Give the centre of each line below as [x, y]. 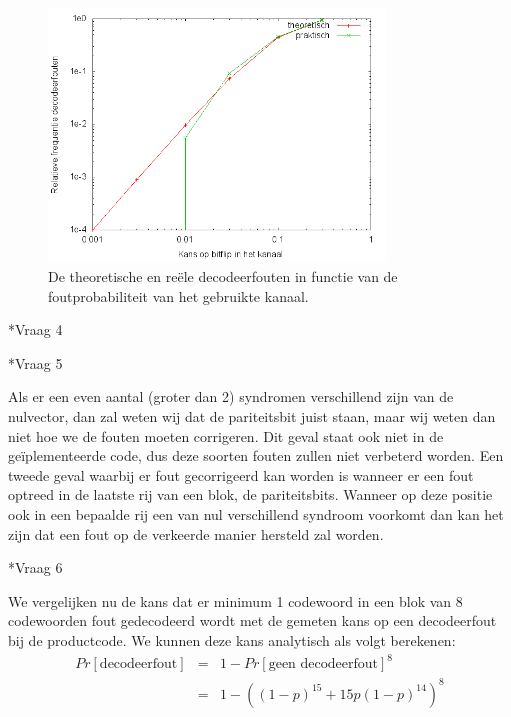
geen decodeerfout [323, 664]
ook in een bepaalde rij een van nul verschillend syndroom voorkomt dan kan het [256, 513]
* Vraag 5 [35, 362]
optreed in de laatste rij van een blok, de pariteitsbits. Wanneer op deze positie [250, 494]
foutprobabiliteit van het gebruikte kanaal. [178, 295]
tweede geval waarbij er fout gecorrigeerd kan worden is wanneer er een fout [241, 474]
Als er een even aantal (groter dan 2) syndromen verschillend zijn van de [231, 396]
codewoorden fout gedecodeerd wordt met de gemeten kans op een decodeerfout [252, 620]
